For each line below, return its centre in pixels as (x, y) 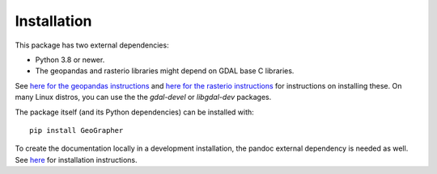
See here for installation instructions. (76, 159)
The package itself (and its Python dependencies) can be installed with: (134, 112)
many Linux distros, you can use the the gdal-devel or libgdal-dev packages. (143, 97)
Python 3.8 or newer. (70, 60)
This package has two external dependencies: (92, 45)
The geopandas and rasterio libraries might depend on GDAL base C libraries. (165, 71)
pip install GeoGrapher (76, 130)
